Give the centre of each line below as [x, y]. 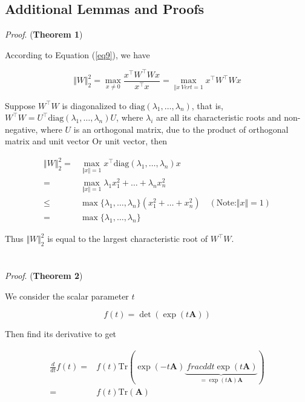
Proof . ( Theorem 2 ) [44, 276]
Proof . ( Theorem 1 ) [44, 34]
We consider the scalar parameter [67, 296]
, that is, [207, 105]
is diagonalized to [94, 105]
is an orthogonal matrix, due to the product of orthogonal [181, 129]
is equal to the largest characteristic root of [128, 239]
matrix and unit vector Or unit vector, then [86, 141]
